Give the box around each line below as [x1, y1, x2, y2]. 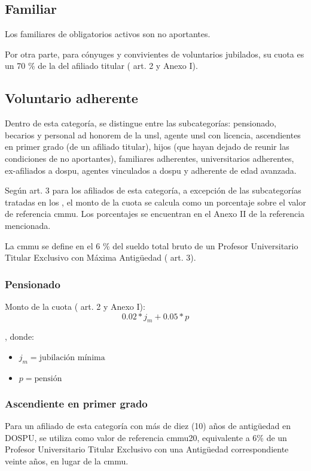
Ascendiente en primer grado [5, 395, 148, 410]
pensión [34, 374, 62, 383]
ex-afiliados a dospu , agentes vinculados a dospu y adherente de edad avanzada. [5, 164, 297, 176]
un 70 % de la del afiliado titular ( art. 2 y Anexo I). [5, 59, 198, 72]
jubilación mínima [39, 353, 105, 362]
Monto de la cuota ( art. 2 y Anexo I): [5, 300, 145, 312]
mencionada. [5, 219, 51, 231]
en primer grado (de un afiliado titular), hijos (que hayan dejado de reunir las [5, 140, 289, 153]
